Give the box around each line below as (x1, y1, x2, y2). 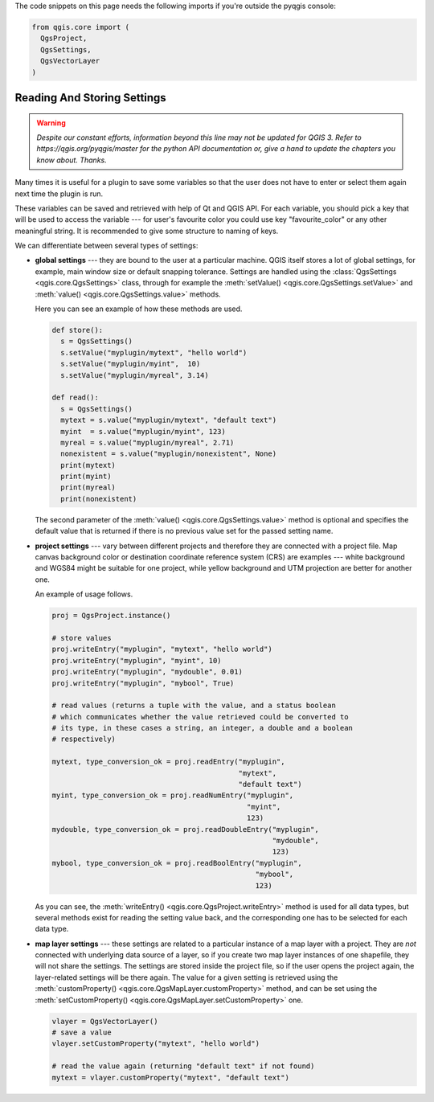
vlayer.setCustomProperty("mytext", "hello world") (51, 1039, 260, 1048)
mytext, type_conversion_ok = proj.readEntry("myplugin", (51, 757, 285, 767)
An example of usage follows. (35, 589, 133, 599)
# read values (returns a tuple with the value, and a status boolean (51, 701, 337, 711)
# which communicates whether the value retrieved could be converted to (51, 712, 349, 721)
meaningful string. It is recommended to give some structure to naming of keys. (14, 226, 279, 236)
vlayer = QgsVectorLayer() (51, 1017, 158, 1026)
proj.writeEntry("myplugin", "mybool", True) (51, 678, 235, 687)
